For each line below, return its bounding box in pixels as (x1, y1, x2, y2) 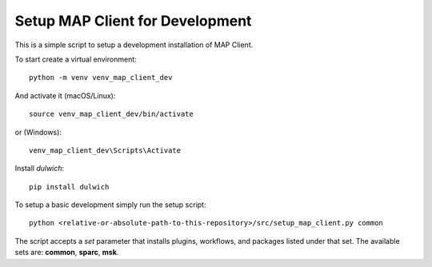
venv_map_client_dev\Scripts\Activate (29, 145, 182, 155)
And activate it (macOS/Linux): (14, 90, 116, 100)
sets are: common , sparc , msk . (14, 248, 119, 257)
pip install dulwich (29, 182, 110, 191)
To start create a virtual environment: (14, 54, 138, 64)
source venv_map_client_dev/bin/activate (29, 110, 194, 119)
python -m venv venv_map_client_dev (29, 73, 173, 82)
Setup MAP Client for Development (14, 12, 252, 30)
